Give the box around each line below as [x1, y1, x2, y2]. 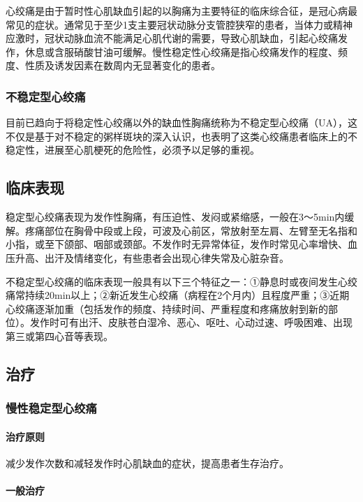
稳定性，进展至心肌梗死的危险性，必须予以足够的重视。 [6, 142, 260, 157]
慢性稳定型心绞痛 [6, 399, 97, 417]
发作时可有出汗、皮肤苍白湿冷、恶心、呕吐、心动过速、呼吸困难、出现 [29, 315, 353, 330]
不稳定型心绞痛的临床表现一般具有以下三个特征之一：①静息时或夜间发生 [6, 274, 338, 288]
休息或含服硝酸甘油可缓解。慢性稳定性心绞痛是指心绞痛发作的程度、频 [24, 44, 348, 59]
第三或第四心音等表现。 [6, 328, 113, 343]
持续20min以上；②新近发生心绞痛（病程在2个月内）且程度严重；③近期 [24, 288, 350, 302]
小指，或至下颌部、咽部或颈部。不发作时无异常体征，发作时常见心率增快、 [6, 237, 348, 251]
